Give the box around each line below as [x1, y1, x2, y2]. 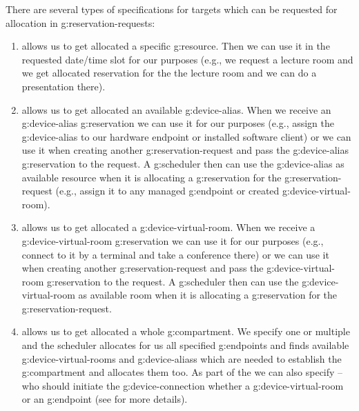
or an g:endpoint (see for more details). [21, 392, 188, 406]
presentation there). [21, 79, 106, 93]
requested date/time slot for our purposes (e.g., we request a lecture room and [21, 52, 353, 66]
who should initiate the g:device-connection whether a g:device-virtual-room [21, 378, 344, 392]
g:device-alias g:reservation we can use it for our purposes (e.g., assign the [21, 116, 335, 130]
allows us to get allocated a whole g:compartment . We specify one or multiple [21, 324, 350, 339]
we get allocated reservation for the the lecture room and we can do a [21, 66, 317, 80]
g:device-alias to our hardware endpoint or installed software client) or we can [21, 129, 351, 143]
